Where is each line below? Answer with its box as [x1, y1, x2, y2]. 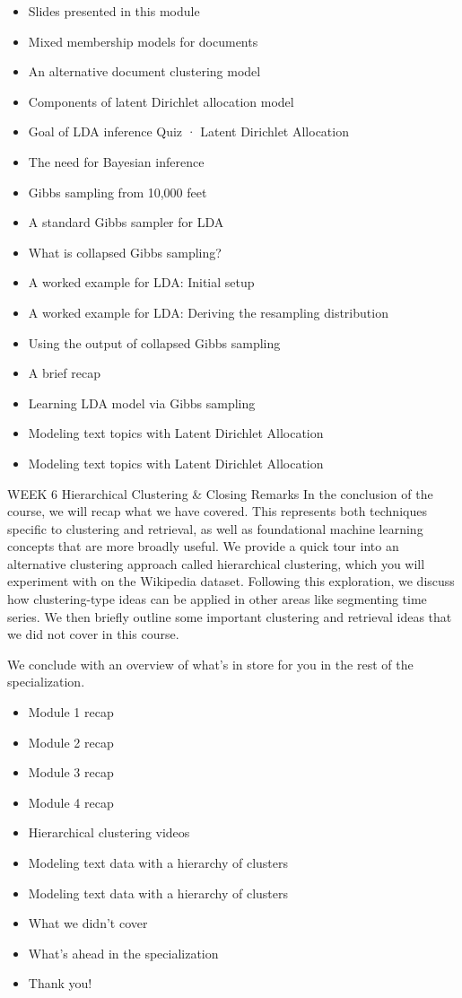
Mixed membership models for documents [28, 31, 258, 50]
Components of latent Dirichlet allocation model [28, 92, 294, 110]
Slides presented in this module [28, 2, 200, 20]
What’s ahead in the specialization [28, 943, 219, 962]
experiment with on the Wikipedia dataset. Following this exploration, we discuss [7, 572, 455, 591]
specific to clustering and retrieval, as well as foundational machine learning [7, 519, 423, 538]
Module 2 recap [28, 732, 114, 751]
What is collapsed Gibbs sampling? [28, 242, 222, 261]
